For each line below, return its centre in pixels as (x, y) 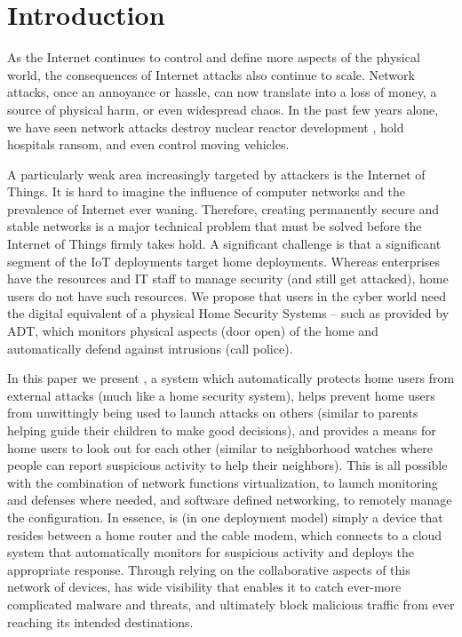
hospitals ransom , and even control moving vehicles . (148, 144)
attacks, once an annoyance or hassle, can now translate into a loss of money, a (222, 92)
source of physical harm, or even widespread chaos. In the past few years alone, (223, 109)
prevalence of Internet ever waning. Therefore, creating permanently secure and (223, 208)
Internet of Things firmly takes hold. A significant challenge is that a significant (224, 244)
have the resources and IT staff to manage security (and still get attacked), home (228, 279)
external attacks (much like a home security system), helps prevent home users (221, 395)
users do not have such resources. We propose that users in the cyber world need (227, 295)
